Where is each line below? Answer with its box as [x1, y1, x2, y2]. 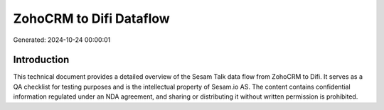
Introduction [13, 54, 70, 66]
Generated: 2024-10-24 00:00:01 [13, 35, 111, 44]
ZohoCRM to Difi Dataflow [13, 11, 170, 26]
